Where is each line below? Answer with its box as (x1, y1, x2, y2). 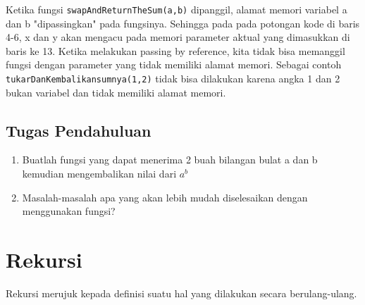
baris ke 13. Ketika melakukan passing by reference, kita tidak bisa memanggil (6, 43, 345, 58)
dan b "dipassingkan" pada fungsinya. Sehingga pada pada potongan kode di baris (6, 15, 360, 30)
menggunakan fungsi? (22, 204, 116, 218)
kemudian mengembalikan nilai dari (22, 166, 177, 181)
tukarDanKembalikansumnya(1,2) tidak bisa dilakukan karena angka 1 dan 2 (6, 71, 340, 86)
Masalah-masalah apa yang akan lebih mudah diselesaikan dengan (22, 189, 308, 204)
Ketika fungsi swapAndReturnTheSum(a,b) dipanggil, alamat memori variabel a (6, 2, 347, 16)
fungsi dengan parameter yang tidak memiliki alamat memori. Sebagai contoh (6, 57, 342, 72)
